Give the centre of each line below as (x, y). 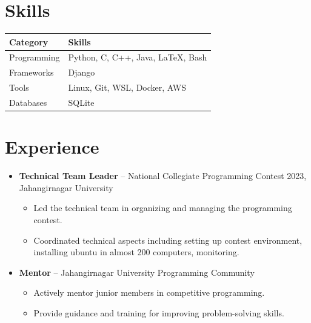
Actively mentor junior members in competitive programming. (149, 292)
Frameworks (32, 72)
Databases (28, 102)
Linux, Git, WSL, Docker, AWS (127, 87)
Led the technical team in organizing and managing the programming (163, 208)
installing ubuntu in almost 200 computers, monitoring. (136, 252)
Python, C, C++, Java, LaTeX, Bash (138, 57)
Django (82, 72)
